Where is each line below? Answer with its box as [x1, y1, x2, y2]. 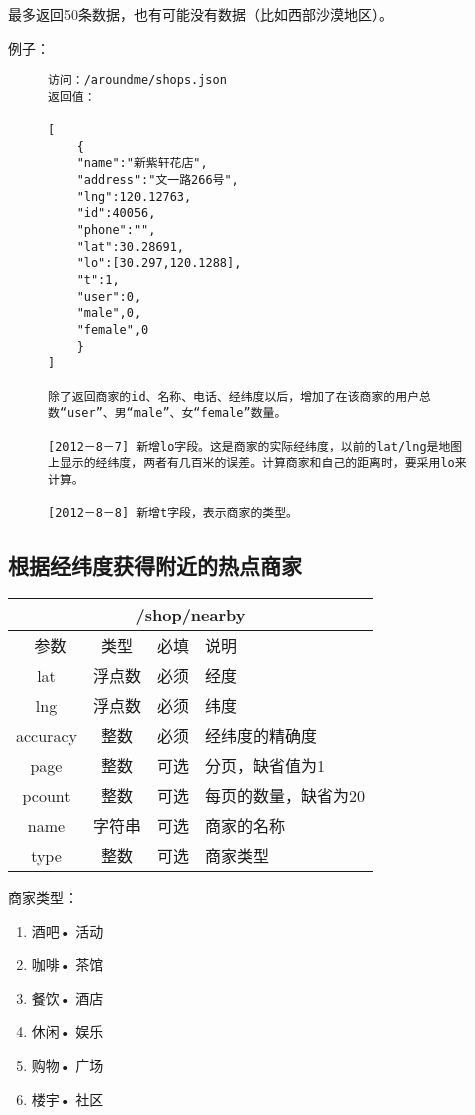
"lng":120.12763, [76, 189, 192, 204]
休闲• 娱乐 [31, 1021, 104, 1042]
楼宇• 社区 [31, 1088, 104, 1109]
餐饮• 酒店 [31, 987, 104, 1008]
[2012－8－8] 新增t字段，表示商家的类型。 [48, 506, 298, 521]
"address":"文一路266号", [76, 173, 239, 188]
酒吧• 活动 [31, 920, 104, 941]
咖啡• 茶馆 [31, 954, 104, 975]
